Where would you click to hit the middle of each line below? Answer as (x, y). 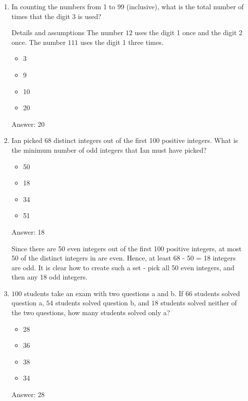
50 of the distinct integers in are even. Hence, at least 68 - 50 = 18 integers (124, 258)
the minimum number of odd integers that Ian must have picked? (109, 150)
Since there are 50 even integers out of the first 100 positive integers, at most (126, 248)
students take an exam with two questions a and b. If (104, 293)
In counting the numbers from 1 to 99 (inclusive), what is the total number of (128, 6)
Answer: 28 (28, 394)
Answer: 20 (28, 124)
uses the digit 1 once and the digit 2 (189, 32)
